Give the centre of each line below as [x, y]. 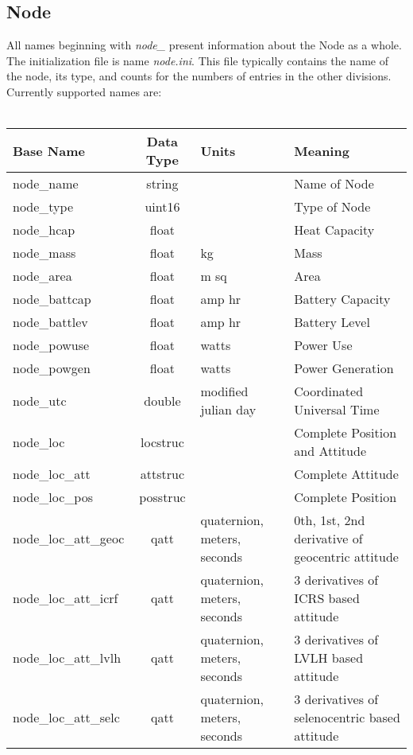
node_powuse [51, 345]
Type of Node [332, 207]
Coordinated [329, 391]
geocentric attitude [346, 557]
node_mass [44, 253]
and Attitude [330, 451]
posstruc [162, 497]
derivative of [328, 539]
